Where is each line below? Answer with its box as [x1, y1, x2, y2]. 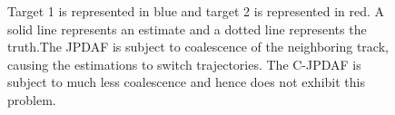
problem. [7, 90, 56, 109]
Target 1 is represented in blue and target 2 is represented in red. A [7, 2, 385, 20]
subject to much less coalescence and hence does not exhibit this [7, 72, 365, 91]
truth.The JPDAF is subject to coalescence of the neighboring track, [7, 37, 389, 56]
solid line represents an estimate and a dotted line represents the [7, 19, 367, 38]
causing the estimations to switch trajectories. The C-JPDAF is [7, 54, 361, 73]
